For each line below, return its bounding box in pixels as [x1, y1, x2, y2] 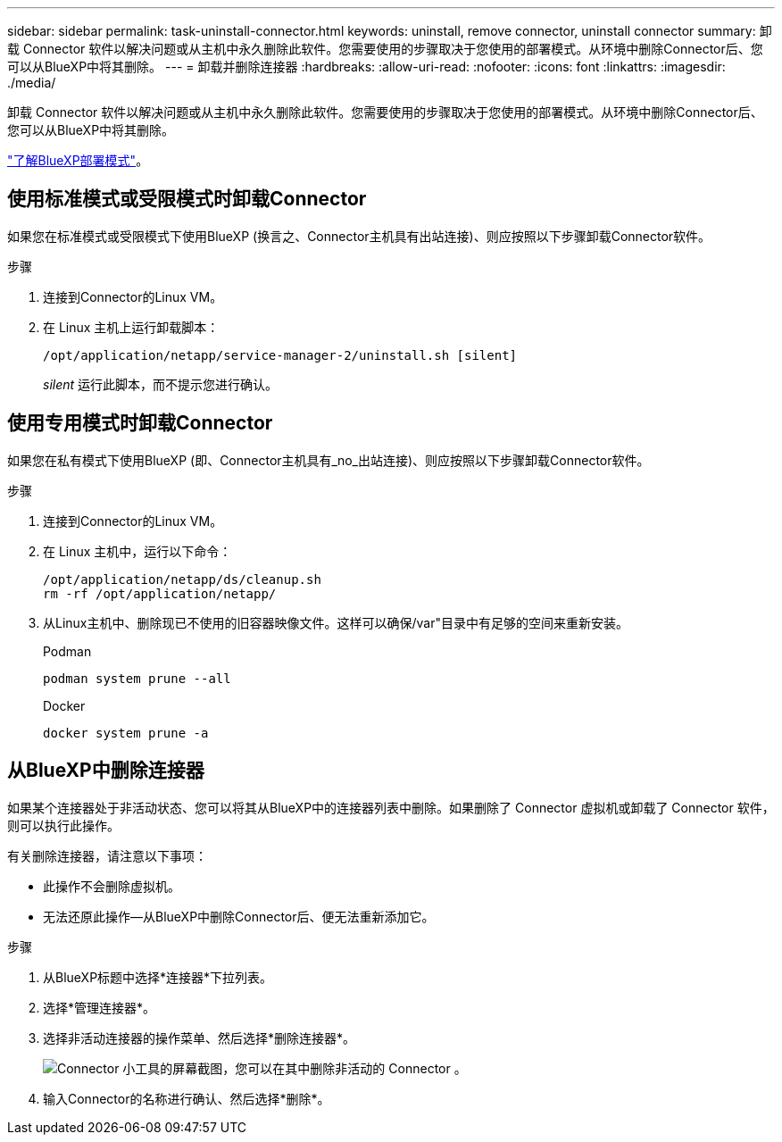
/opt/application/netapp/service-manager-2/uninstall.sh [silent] [43, 347, 518, 363]
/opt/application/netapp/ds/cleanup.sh [43, 571, 321, 587]
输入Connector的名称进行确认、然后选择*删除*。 [43, 1090, 330, 1106]
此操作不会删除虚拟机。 [43, 878, 180, 894]
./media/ [7, 75, 56, 90]
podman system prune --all [43, 671, 231, 686]
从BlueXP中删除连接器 [7, 759, 204, 782]
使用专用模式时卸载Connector [7, 412, 273, 435]
